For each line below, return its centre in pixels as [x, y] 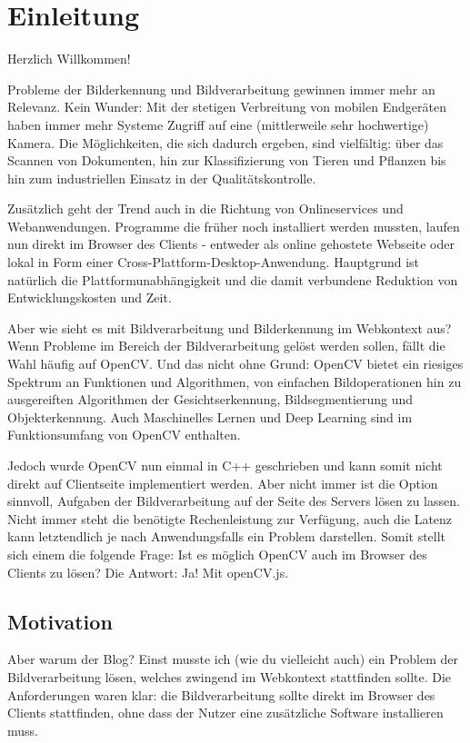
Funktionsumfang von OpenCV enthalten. [124, 435]
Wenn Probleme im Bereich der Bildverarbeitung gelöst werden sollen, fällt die [226, 346]
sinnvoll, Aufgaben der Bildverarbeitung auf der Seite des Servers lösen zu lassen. [234, 501]
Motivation [60, 621]
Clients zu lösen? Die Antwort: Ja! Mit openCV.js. [148, 572]
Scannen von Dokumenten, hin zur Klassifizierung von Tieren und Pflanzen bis [227, 160]
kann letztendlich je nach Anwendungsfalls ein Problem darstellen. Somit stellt [227, 536]
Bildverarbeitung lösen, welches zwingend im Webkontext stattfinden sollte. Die [230, 676]
